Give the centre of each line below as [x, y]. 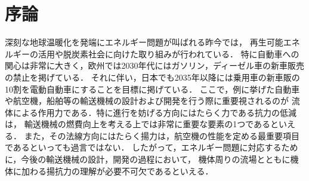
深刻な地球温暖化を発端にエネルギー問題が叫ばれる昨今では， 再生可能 [144, 42]
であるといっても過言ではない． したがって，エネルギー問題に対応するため [152, 147]
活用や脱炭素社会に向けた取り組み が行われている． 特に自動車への [169, 53]
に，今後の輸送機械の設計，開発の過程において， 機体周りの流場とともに [148, 159]
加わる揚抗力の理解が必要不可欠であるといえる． [117, 171]
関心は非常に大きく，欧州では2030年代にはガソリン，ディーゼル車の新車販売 [154, 65]
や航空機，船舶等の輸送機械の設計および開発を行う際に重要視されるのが [147, 101]
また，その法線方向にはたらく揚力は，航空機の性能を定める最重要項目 [162, 135]
